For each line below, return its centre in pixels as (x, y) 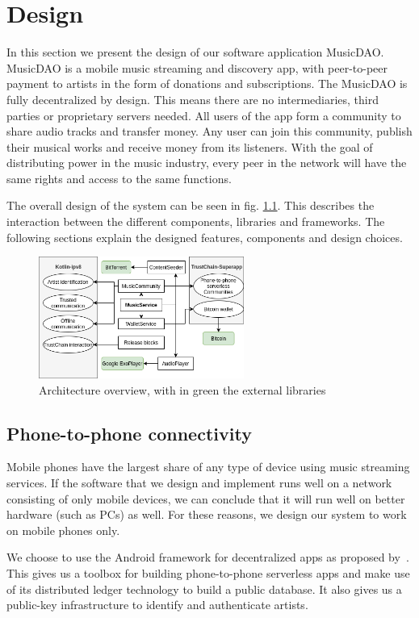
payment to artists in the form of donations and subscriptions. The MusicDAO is (207, 84)
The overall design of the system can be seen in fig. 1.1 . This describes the (191, 205)
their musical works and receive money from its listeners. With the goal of (190, 146)
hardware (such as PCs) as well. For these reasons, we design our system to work (207, 514)
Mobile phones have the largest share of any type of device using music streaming (208, 467)
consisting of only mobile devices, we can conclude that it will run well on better (206, 498)
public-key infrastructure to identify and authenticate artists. (157, 605)
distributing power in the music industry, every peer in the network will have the (207, 163)
